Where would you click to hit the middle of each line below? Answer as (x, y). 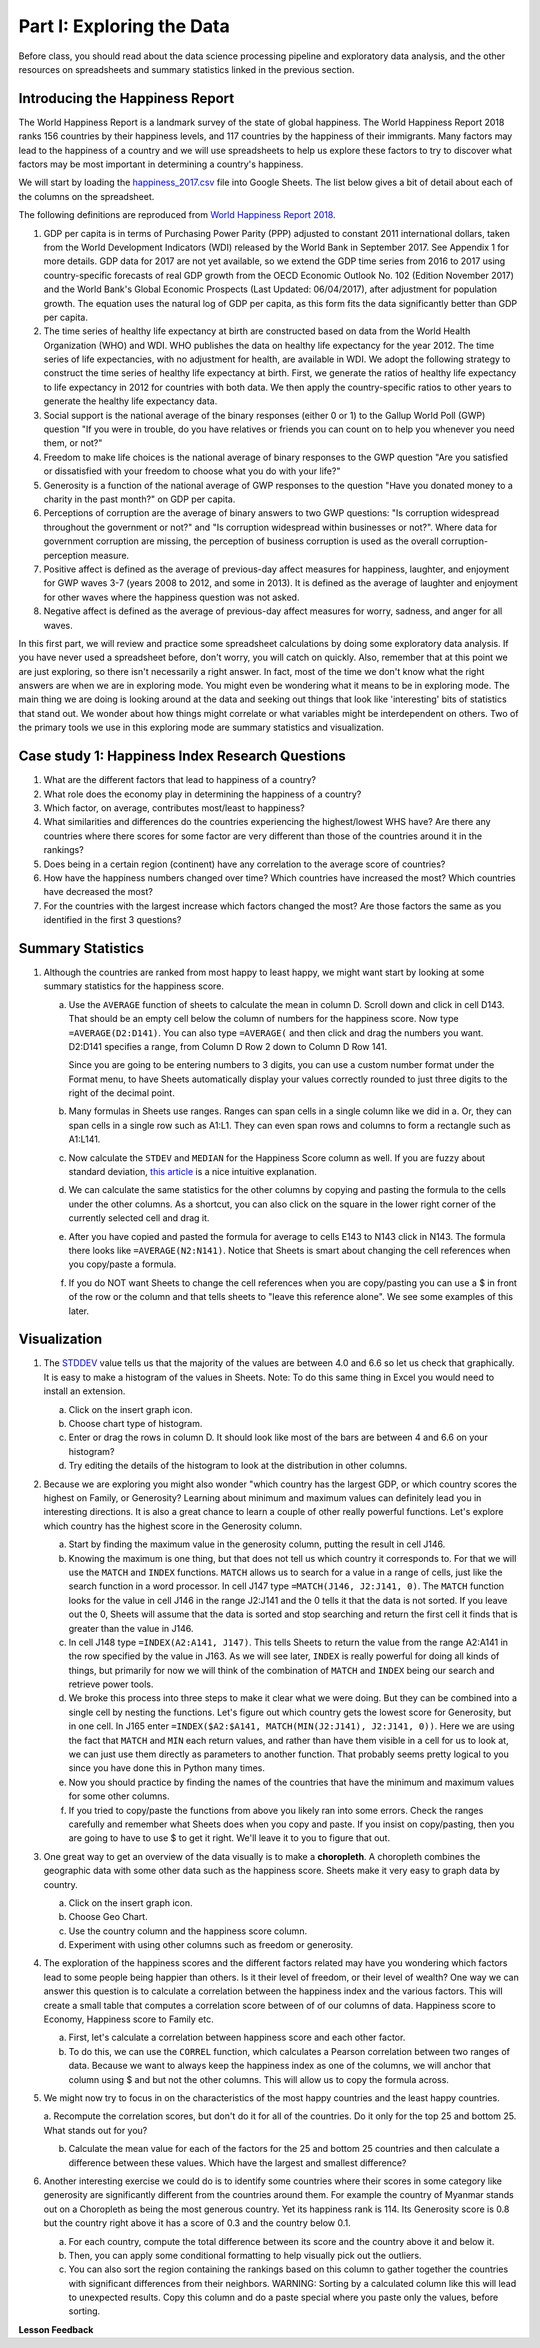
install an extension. (84, 1391)
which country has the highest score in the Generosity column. (173, 1526)
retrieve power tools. (111, 1684)
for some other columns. (119, 1796)
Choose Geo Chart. (108, 1917)
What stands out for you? (95, 2130)
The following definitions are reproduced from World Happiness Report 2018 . (177, 215)
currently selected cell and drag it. (139, 1218)
